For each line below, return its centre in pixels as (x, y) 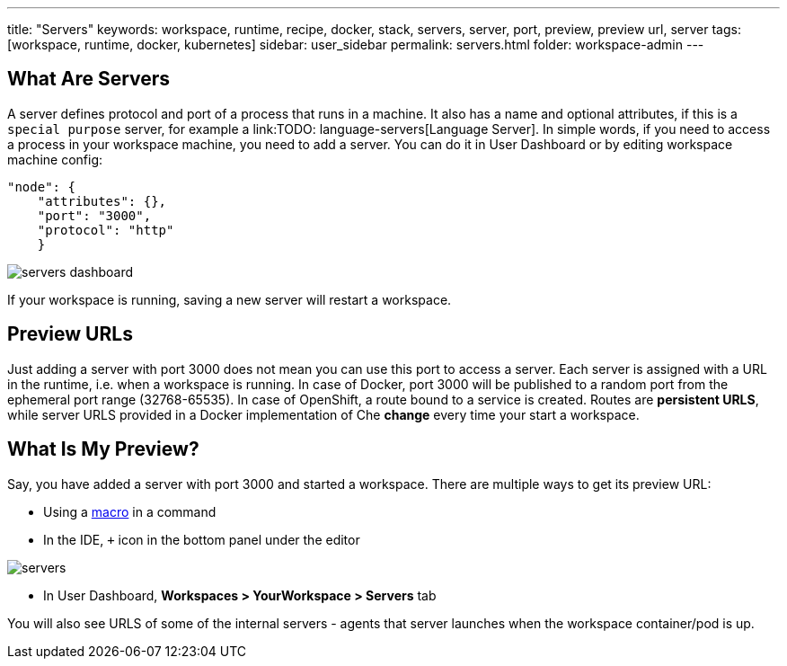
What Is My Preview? (103, 449)
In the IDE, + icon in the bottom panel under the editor (202, 539)
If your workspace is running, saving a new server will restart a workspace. (230, 299)
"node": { (41, 186)
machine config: (55, 159)
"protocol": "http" (106, 230)
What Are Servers (89, 79)
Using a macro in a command (130, 511)
